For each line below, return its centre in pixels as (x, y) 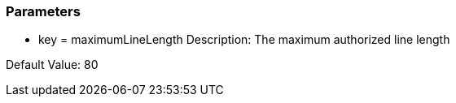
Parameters (43, 11)
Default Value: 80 (52, 65)
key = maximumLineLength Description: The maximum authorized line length (244, 40)
